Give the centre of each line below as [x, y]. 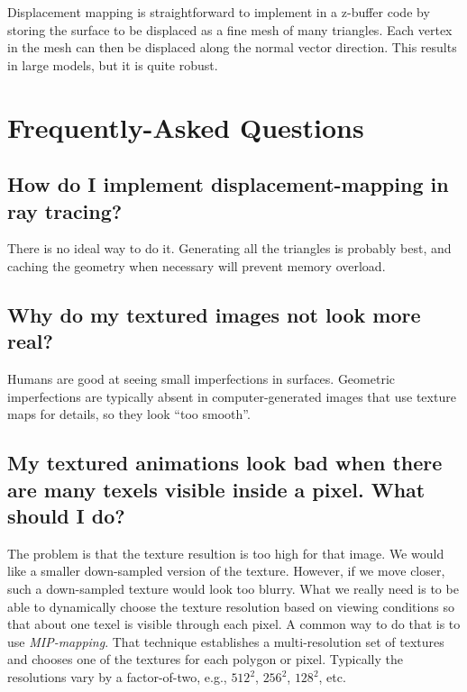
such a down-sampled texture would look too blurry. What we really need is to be [233, 589]
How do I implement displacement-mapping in [228, 184]
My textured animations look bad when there [225, 463]
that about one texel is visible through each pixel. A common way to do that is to [234, 624]
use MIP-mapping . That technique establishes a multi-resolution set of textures [226, 641]
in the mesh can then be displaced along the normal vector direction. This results [232, 47]
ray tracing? [65, 210]
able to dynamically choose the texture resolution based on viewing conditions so [231, 606]
